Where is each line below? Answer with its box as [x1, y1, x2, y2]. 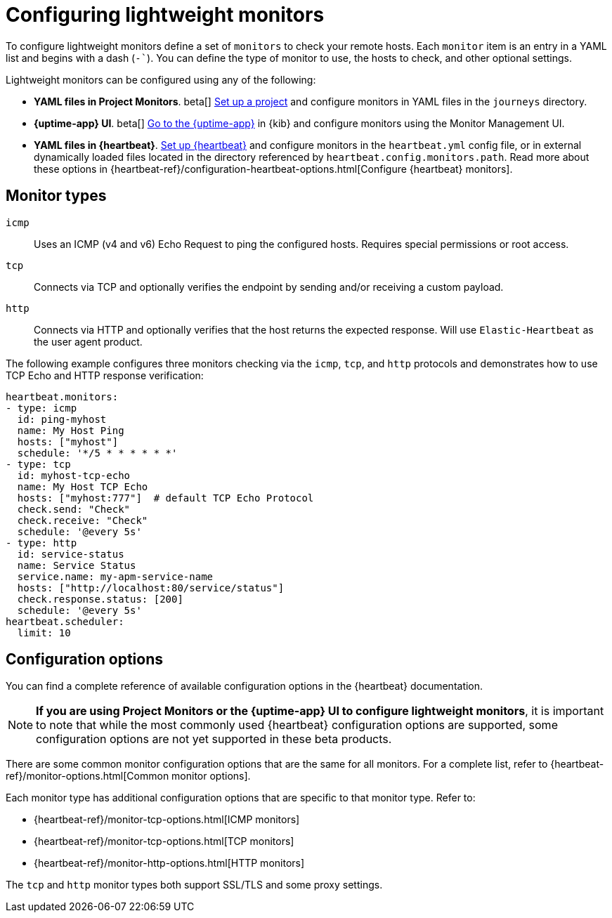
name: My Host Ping [17, 424, 124, 436]
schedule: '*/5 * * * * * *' [17, 447, 178, 459]
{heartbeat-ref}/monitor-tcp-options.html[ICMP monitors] [34, 813, 300, 826]
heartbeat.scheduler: [6, 615, 124, 627]
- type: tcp [6, 458, 71, 470]
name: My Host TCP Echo [17, 480, 148, 492]
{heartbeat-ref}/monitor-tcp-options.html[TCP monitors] [34, 835, 294, 848]
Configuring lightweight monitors [6, 3, 325, 27]
